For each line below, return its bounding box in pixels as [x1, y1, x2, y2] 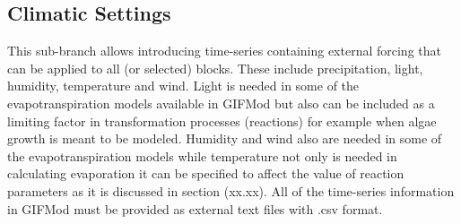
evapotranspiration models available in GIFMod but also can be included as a [7, 93, 435, 112]
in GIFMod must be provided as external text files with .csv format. [7, 199, 383, 218]
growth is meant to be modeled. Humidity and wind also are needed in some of [7, 129, 442, 148]
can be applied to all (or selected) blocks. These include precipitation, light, [7, 58, 423, 77]
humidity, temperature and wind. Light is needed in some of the [7, 76, 360, 95]
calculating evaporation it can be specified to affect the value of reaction [7, 164, 404, 183]
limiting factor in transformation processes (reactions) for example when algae [7, 111, 437, 130]
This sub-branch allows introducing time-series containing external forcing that [7, 41, 441, 60]
